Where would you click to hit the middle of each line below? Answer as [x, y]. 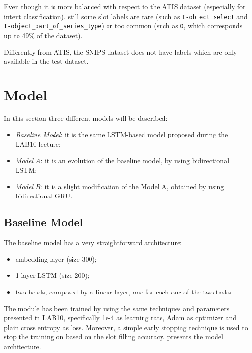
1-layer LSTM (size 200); [52, 275]
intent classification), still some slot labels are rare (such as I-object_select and [126, 16]
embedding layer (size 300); [56, 259]
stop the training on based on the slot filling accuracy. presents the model [114, 337]
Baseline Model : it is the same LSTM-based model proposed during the [122, 134]
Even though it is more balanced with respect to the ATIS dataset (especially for [125, 6]
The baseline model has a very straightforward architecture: [93, 243]
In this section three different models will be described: [86, 118]
